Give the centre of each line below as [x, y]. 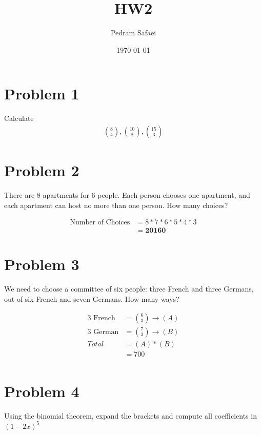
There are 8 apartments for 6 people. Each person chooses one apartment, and [127, 195]
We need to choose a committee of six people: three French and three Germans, [129, 289]
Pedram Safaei [133, 33]
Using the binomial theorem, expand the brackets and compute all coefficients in [131, 415]
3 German [103, 332]
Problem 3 [42, 264]
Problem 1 [42, 94]
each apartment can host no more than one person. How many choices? [116, 205]
